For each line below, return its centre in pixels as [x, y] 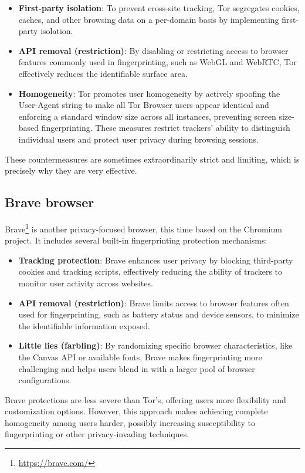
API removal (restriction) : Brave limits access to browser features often [154, 303]
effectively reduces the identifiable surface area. [103, 73]
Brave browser [50, 202]
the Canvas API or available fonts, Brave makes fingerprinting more [140, 357]
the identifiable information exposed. [84, 325]
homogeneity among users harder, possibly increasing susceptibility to [130, 422]
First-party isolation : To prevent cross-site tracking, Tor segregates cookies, [159, 8]
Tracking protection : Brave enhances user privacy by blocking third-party [156, 260]
